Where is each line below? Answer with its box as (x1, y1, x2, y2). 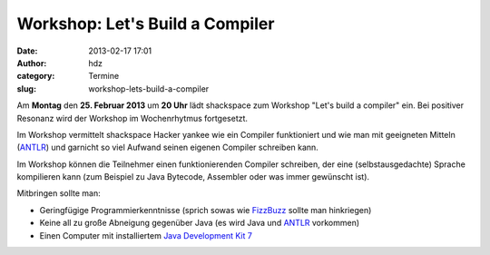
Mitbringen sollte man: (16, 188, 101, 199)
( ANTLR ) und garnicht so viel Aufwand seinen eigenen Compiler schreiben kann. (16, 142, 319, 153)
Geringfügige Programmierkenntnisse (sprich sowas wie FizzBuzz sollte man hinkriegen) (39, 204, 372, 215)
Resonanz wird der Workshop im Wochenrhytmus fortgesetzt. (16, 113, 249, 123)
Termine (88, 71, 120, 82)
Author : (16, 57, 47, 68)
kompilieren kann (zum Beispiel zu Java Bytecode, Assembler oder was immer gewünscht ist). (16, 172, 370, 182)
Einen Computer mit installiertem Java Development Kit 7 (39, 230, 253, 240)
